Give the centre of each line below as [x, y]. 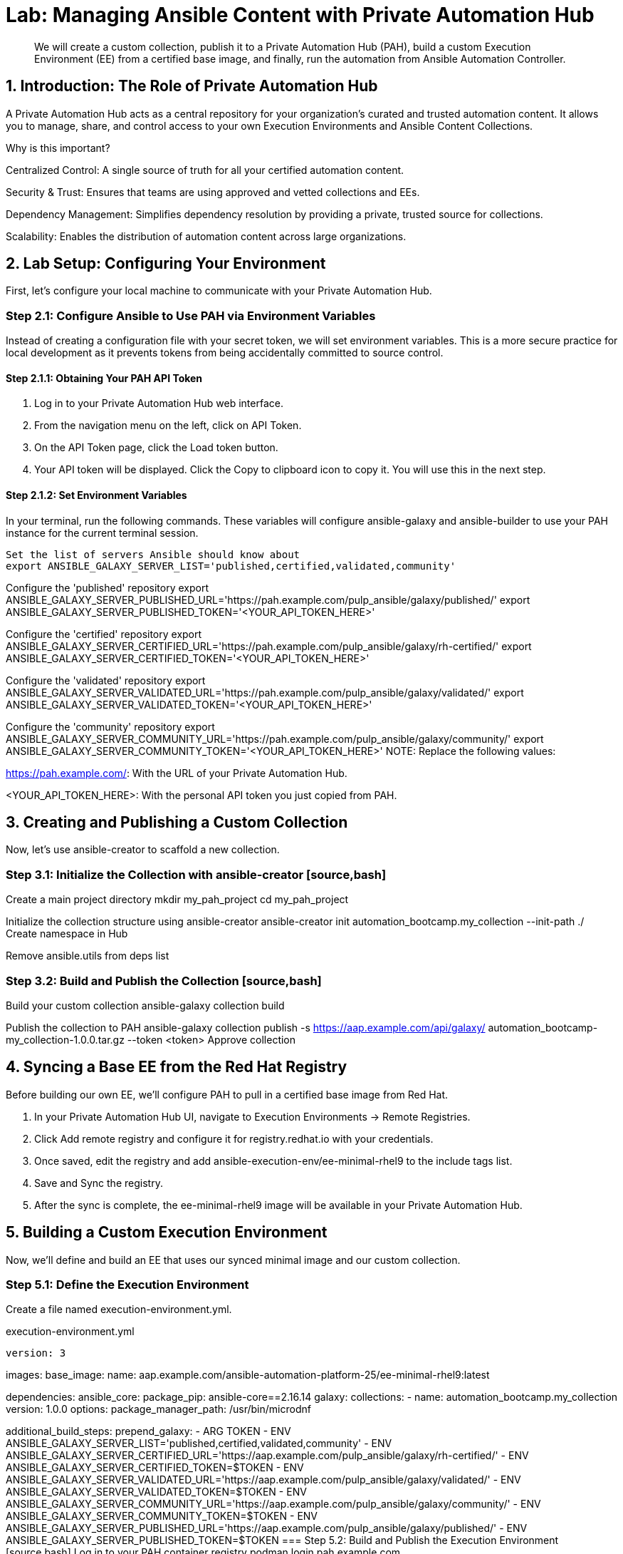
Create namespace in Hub [67, 934]
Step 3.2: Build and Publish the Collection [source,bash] [164, 981]
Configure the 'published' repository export [107, 587]
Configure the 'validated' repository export [106, 680]
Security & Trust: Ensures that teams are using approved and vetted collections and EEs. [213, 192]
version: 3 [36, 1353]
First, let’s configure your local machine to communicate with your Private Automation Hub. [219, 291]
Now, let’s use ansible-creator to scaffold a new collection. [143, 850]
